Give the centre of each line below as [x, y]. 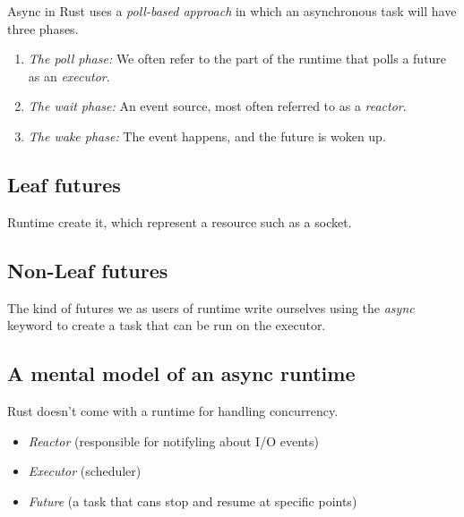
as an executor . [69, 76]
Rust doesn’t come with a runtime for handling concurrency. [173, 410]
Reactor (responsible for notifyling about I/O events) [173, 441]
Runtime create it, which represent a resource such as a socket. [180, 221]
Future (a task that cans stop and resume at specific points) [193, 500]
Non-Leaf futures [88, 270]
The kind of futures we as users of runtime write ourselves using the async [211, 307]
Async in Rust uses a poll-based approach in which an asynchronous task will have [232, 11]
